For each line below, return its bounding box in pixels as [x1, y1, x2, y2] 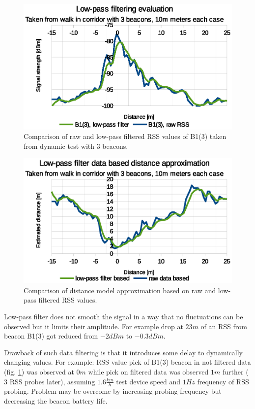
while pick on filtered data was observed [88, 366, 209, 376]
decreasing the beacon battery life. [4, 395, 108, 406]
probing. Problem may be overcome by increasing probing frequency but [4, 386, 222, 396]
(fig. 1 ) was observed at [4, 366, 74, 376]
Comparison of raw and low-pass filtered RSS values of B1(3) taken [24, 131, 227, 141]
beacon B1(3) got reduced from [4, 331, 98, 341]
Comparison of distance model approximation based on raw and [24, 285, 216, 295]
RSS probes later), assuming [9, 376, 95, 386]
